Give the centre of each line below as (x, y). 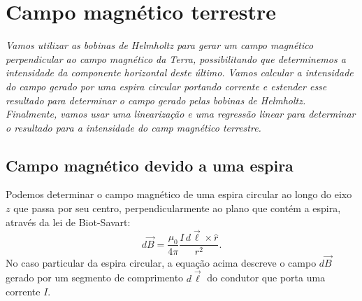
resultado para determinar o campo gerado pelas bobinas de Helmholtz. (156, 100)
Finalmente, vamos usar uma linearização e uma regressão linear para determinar (181, 114)
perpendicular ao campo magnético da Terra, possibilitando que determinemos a (176, 58)
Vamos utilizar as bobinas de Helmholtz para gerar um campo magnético (160, 45)
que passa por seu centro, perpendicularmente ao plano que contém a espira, (177, 208)
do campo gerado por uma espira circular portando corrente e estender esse (166, 86)
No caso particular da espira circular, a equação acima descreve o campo (161, 262)
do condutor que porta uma (266, 278)
